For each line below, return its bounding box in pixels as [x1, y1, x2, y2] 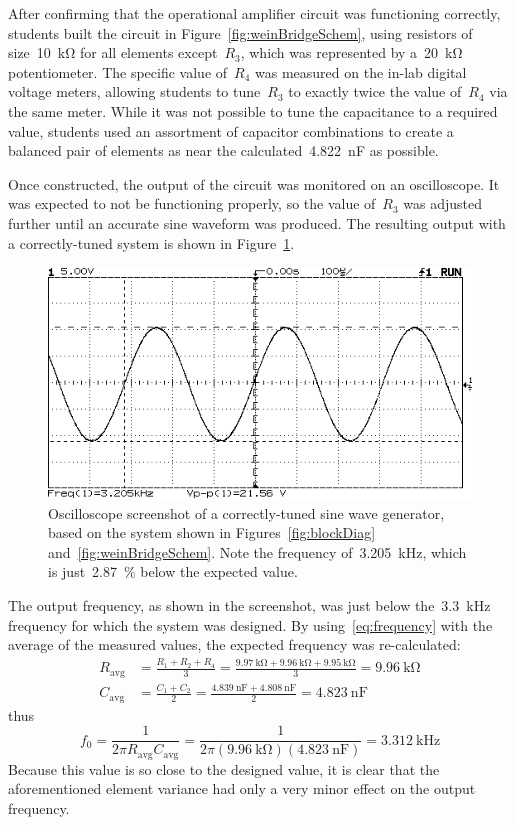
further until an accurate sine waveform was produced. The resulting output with [8, 212, 506, 233]
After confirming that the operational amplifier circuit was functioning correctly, [8, 3, 501, 23]
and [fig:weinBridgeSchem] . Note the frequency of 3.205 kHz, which [48, 541, 467, 562]
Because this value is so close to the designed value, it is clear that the [8, 758, 440, 779]
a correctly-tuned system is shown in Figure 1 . [8, 232, 295, 253]
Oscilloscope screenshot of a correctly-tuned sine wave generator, [48, 502, 445, 523]
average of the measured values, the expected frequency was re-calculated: [8, 634, 461, 655]
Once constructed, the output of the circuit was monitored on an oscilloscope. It [8, 173, 500, 194]
